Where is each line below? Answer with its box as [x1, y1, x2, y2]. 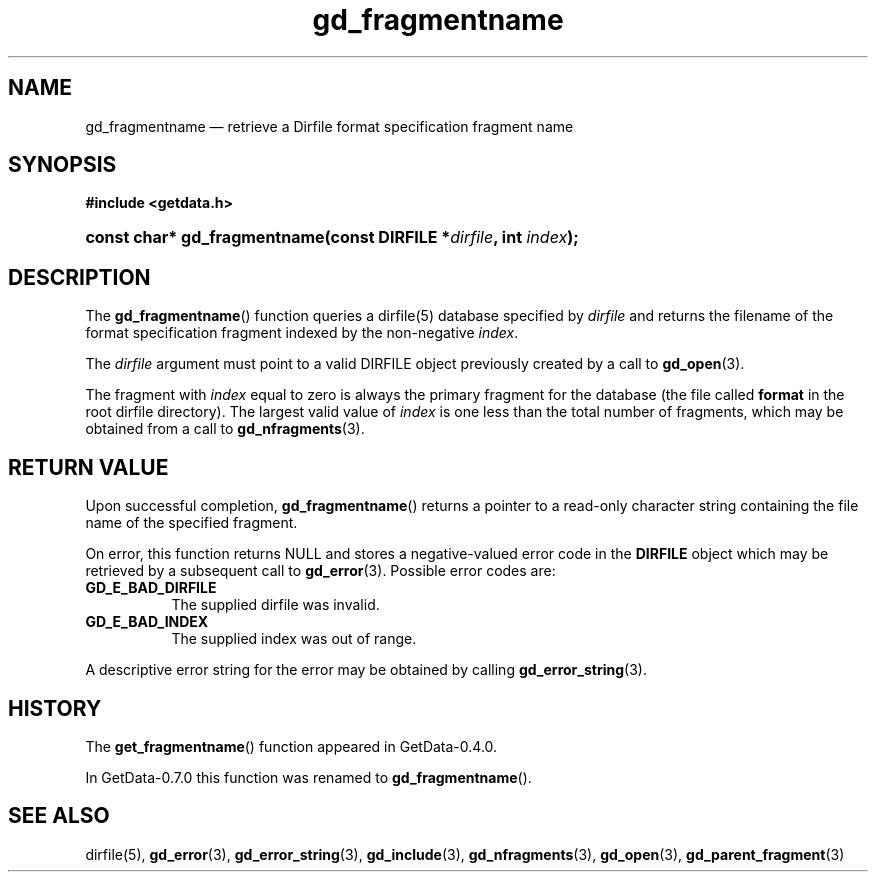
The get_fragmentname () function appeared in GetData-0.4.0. [85, 737, 498, 755]
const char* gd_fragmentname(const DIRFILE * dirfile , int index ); [85, 227, 579, 248]
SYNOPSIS [8, 152, 117, 178]
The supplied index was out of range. [171, 630, 417, 648]
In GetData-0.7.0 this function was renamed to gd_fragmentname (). [85, 768, 532, 786]
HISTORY [8, 695, 102, 721]
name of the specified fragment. [85, 514, 298, 532]
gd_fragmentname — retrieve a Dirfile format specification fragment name [85, 117, 574, 135]
